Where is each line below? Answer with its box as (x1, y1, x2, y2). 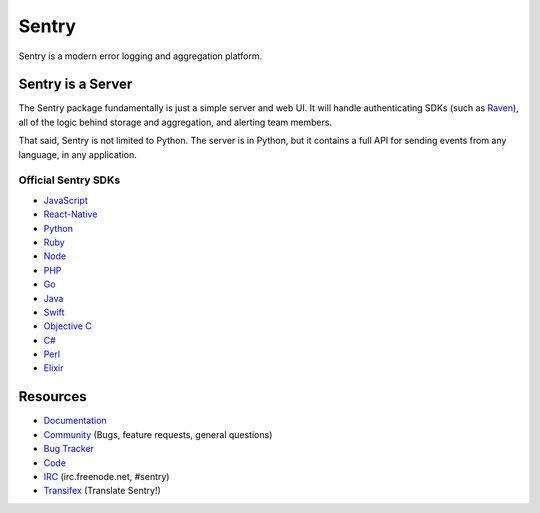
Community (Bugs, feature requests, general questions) (43, 428, 273, 440)
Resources (18, 388, 87, 405)
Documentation (43, 415, 107, 427)
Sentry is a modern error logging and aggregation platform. (18, 50, 263, 62)
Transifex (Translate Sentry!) (43, 485, 162, 497)
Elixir (43, 362, 64, 374)
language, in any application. (18, 148, 137, 160)
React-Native (43, 208, 98, 220)
